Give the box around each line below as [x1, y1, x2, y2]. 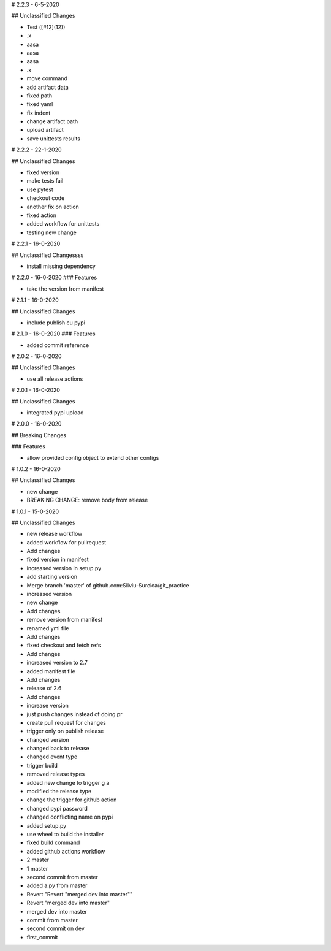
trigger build [26, 762, 58, 769]
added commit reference [26, 341, 89, 349]
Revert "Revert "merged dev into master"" [26, 890, 133, 898]
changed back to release [26, 745, 89, 752]
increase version [26, 702, 69, 709]
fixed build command [26, 839, 80, 846]
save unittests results [26, 135, 81, 142]
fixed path [26, 92, 53, 99]
